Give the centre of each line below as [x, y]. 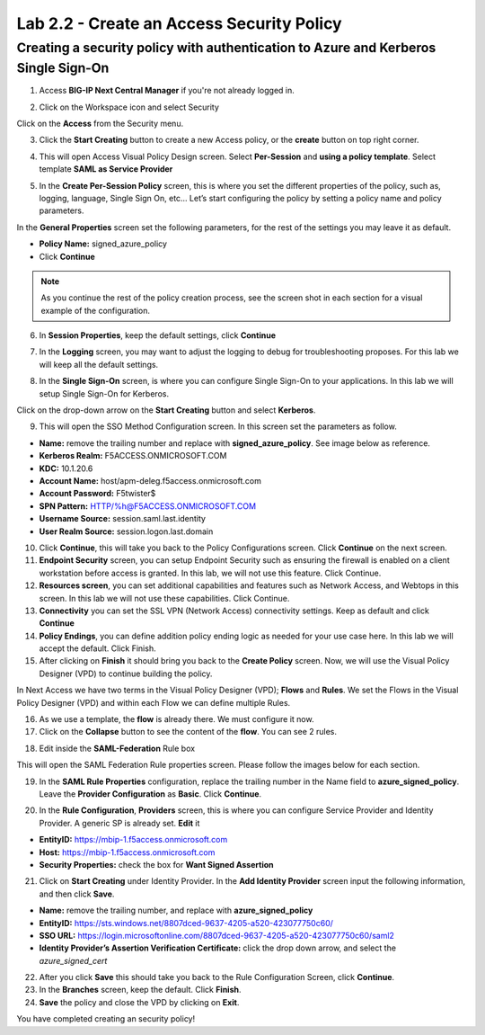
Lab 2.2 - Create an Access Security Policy [179, 23]
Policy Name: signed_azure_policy [103, 244]
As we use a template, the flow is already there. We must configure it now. [176, 719]
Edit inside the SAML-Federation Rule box [117, 748]
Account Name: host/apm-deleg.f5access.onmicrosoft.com [150, 481]
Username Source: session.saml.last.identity [123, 519]
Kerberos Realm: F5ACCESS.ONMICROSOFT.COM [133, 456]
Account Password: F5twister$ [97, 494]
